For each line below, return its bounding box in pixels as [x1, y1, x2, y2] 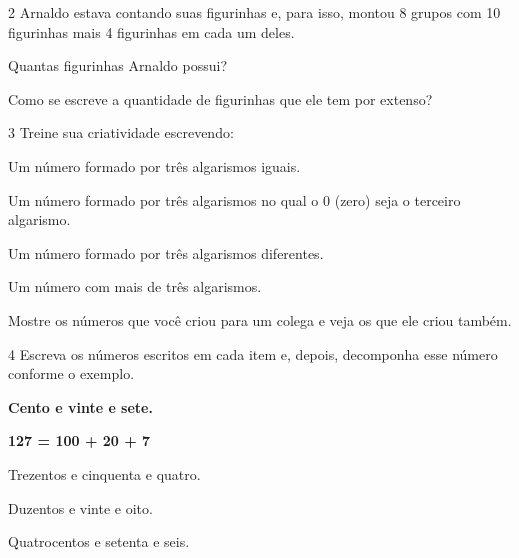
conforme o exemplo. [8, 363, 135, 384]
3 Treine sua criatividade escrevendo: [8, 122, 234, 143]
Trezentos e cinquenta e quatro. [8, 463, 201, 484]
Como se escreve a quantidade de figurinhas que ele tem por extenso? [8, 88, 433, 109]
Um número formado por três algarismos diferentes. [8, 242, 324, 263]
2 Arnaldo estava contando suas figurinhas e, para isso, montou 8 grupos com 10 [8, 2, 501, 22]
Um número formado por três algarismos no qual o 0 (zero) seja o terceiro [8, 189, 461, 210]
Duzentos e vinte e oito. [8, 497, 153, 518]
